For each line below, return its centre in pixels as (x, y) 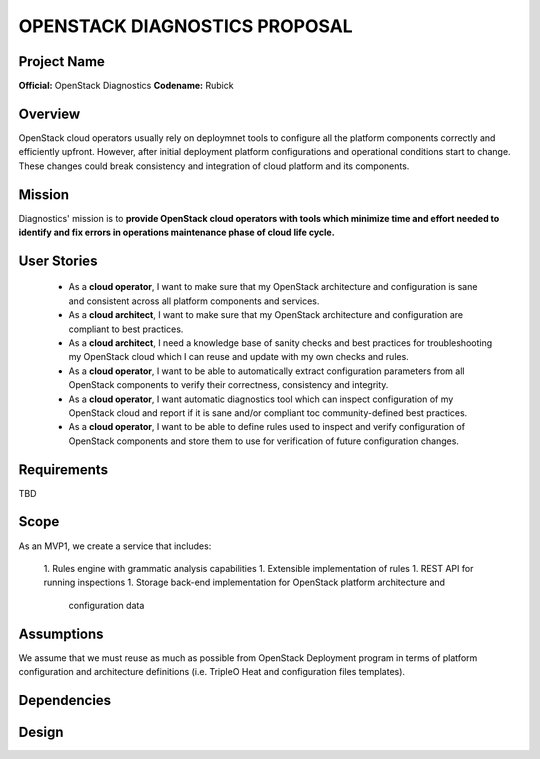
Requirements (63, 469)
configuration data (106, 605)
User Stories (58, 260)
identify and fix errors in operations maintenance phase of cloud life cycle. (176, 232)
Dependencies (65, 700)
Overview (49, 113)
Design (41, 731)
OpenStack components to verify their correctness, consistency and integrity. (228, 385)
